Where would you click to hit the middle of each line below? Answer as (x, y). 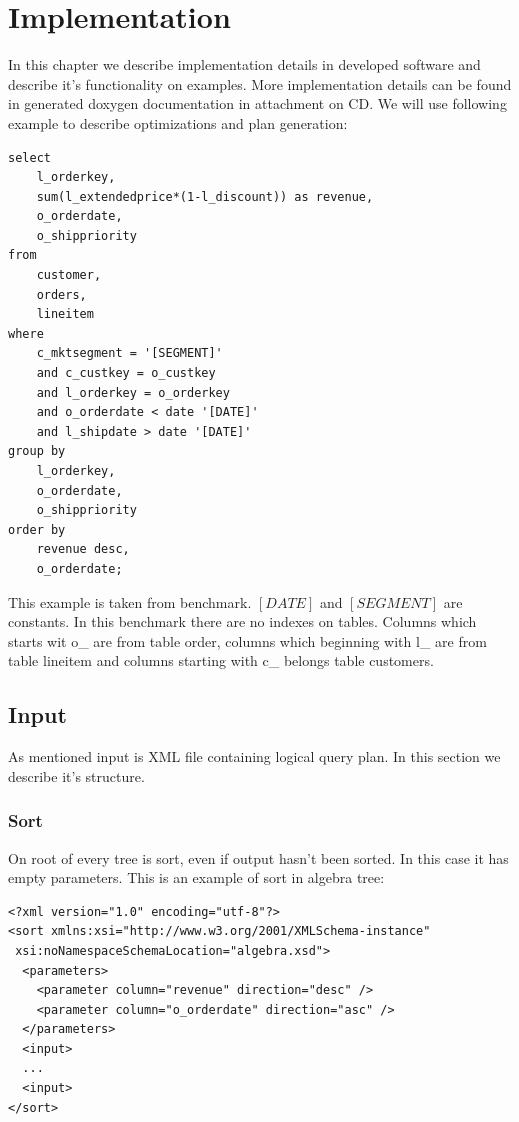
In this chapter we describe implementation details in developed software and (244, 64)
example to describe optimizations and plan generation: (178, 122)
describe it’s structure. (76, 775)
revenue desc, (83, 549)
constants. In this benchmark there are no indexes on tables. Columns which (242, 621)
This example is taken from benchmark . (130, 601)
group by (37, 451)
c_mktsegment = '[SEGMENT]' (129, 353)
